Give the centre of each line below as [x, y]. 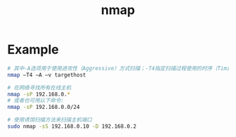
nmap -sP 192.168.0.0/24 [44, 107]
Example [33, 50]
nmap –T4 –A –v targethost [47, 75]
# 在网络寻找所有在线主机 [39, 87]
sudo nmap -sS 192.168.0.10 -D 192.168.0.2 [72, 126]
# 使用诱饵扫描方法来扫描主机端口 [50, 120]
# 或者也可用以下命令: [36, 100]
